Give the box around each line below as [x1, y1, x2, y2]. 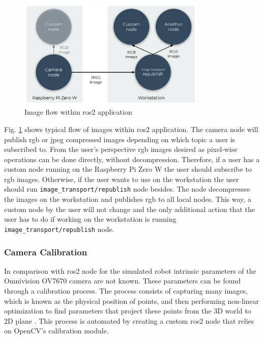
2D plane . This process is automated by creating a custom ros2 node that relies [4, 315, 254, 326]
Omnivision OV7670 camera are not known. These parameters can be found [4, 275, 241, 286]
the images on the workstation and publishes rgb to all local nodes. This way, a [4, 194, 251, 204]
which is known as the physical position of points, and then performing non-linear [4, 295, 259, 306]
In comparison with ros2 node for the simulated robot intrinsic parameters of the [4, 265, 256, 276]
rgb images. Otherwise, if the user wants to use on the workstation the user [4, 173, 239, 184]
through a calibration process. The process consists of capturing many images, [4, 285, 248, 296]
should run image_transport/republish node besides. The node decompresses [4, 184, 250, 194]
